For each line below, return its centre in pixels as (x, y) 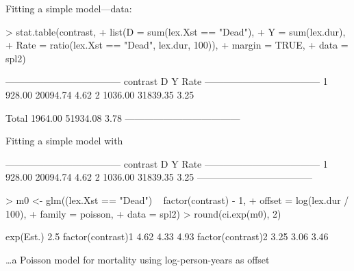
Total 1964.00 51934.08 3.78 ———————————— (123, 117)
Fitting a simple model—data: (69, 8)
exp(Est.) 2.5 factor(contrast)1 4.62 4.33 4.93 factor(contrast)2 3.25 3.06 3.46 (167, 236)
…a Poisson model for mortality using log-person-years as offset (138, 259)
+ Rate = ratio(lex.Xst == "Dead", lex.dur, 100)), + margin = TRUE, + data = (177, 45)
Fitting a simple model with (64, 141)
